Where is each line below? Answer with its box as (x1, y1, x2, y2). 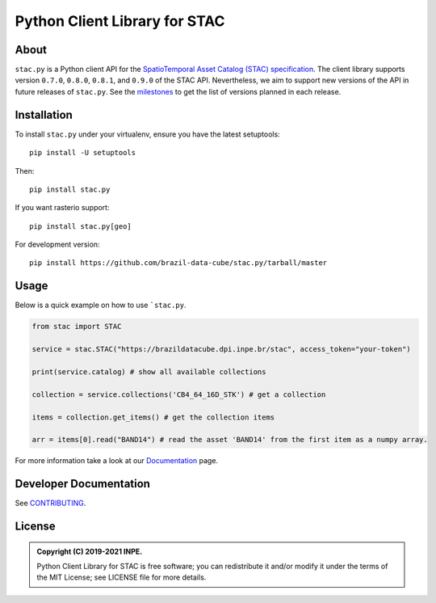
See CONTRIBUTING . (15, 498, 86, 508)
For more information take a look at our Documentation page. (15, 456, 218, 466)
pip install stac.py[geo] (29, 221, 132, 230)
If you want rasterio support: (15, 203, 110, 213)
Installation (15, 108, 73, 121)
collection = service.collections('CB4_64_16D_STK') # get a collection (31, 390, 326, 399)
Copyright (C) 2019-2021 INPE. (36, 546, 143, 556)
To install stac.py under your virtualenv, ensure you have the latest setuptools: (15, 129, 280, 139)
